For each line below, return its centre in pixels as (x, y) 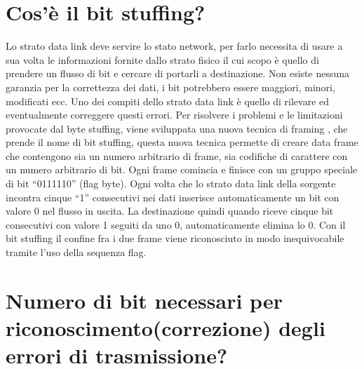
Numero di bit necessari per (144, 300)
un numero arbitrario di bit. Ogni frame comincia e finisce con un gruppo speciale (182, 169)
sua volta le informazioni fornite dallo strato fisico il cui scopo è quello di (162, 59)
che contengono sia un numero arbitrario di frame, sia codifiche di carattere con (177, 155)
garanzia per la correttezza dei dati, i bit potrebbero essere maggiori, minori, (170, 87)
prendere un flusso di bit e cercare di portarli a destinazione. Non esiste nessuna (177, 73)
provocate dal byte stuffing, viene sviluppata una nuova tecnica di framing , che (177, 128)
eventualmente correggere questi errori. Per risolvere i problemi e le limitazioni (174, 115)
